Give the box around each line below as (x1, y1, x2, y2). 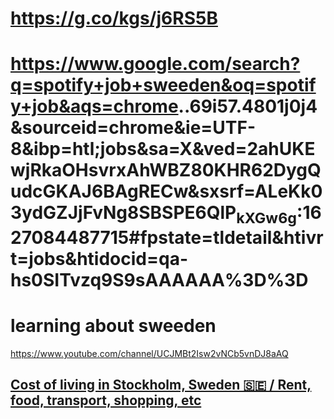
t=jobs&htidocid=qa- (10, 247, 188, 270)
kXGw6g (236, 208, 298, 227)
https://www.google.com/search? (10, 53, 301, 76)
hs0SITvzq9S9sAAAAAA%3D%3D (10, 268, 309, 291)
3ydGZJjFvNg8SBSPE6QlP (10, 202, 237, 224)
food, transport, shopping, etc (10, 392, 202, 409)
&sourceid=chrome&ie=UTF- (10, 117, 257, 139)
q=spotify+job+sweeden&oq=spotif (10, 74, 317, 97)
